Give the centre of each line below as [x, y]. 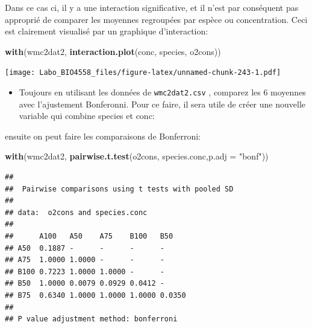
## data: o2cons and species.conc [76, 212]
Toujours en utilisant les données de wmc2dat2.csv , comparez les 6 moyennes [162, 92]
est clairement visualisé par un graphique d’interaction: [107, 31]
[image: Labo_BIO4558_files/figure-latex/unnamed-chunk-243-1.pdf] [143, 73]
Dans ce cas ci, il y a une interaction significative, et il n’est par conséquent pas [152, 7]
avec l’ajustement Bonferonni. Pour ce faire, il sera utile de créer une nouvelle [162, 104]
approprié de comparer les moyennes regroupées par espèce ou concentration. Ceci [156, 19]
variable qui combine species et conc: [87, 116]
